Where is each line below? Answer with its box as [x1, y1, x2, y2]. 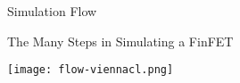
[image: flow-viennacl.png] [7, 63, 174, 77]
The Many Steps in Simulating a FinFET [7, 31, 234, 50]
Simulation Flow [7, 2, 97, 20]
